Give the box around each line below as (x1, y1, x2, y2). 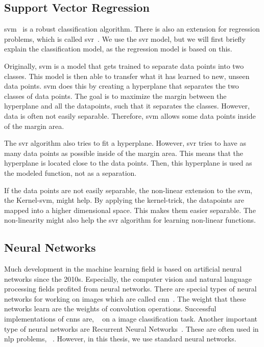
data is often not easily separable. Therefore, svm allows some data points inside (4, 110, 256, 121)
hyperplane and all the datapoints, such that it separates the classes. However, (4, 100, 250, 111)
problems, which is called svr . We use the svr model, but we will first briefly (4, 33, 246, 44)
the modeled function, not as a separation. (4, 167, 137, 178)
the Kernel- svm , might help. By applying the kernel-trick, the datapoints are (4, 195, 244, 205)
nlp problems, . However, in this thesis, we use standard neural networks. (4, 333, 236, 344)
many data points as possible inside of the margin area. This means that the (4, 147, 244, 158)
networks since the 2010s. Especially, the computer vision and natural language (4, 273, 252, 284)
